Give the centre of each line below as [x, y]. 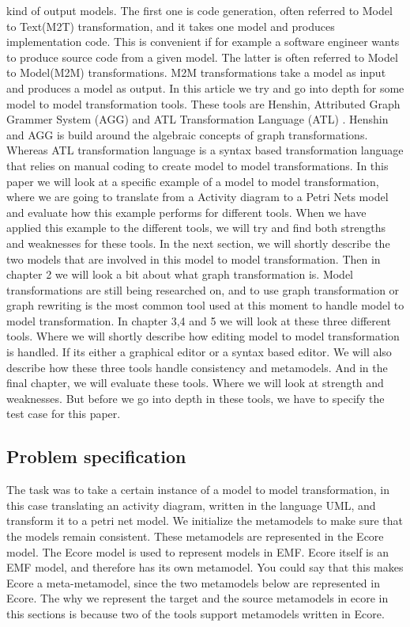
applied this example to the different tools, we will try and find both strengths [196, 228]
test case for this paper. [64, 414]
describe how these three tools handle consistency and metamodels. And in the [197, 367]
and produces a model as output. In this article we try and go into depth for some [205, 87]
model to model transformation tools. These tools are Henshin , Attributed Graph [203, 103]
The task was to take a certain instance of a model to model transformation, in [198, 490]
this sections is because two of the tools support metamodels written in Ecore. [196, 613]
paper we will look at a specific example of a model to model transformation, [193, 181]
